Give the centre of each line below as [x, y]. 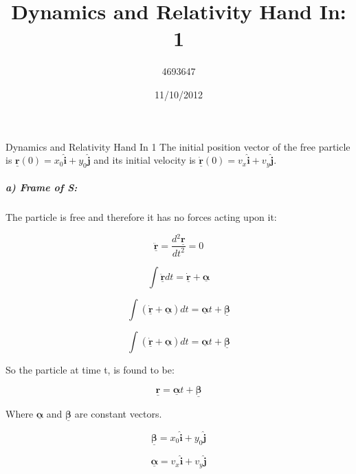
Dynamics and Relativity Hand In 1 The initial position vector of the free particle [178, 146]
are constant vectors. [118, 413]
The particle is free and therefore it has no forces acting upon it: [141, 217]
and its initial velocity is [145, 160]
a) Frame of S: [42, 187]
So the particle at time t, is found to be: [90, 369]
